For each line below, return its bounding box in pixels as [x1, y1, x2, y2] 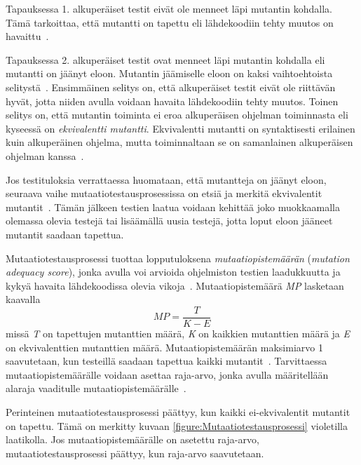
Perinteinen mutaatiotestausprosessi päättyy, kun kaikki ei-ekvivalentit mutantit [6, 404, 350, 419]
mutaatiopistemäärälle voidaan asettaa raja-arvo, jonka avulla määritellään [6, 367, 329, 382]
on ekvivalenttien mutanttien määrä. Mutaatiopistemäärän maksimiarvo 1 [6, 339, 323, 354]
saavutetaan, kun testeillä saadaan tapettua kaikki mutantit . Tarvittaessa [6, 353, 327, 368]
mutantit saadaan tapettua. [6, 227, 124, 241]
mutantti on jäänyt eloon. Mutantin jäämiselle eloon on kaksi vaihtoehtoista [6, 66, 333, 81]
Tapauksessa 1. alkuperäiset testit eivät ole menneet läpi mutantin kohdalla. [6, 1, 332, 15]
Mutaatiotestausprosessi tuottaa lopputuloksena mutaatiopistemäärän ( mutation [6, 250, 350, 265]
